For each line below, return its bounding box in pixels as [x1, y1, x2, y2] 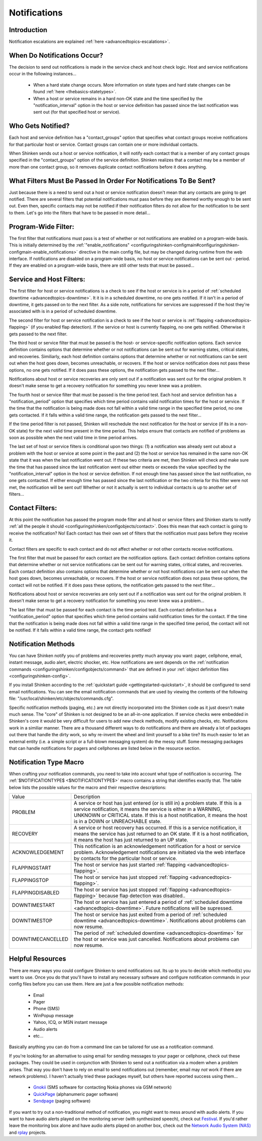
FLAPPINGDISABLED [12, 889, 60, 896]
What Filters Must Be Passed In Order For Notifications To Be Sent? [9, 176, 216, 185]
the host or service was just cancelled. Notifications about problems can [73, 936, 240, 942]
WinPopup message [33, 1012, 74, 1018]
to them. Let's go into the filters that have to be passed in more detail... [9, 209, 150, 216]
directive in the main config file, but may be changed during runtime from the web [79, 249, 243, 255]
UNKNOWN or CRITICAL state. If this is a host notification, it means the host [73, 812, 247, 818]
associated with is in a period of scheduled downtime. [9, 309, 117, 314]
